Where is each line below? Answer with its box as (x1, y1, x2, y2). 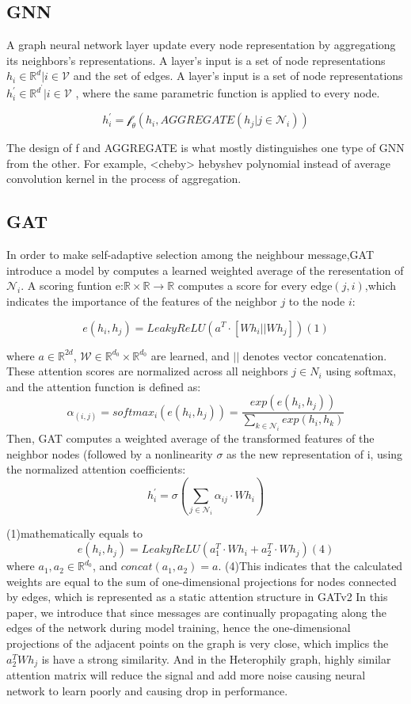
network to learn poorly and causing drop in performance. (6, 682, 288, 698)
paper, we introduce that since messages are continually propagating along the (6, 603, 386, 620)
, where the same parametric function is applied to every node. (75, 85, 380, 101)
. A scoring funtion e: (21, 277, 124, 294)
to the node (288, 292, 345, 309)
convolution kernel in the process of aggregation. (6, 170, 242, 187)
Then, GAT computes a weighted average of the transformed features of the (6, 430, 375, 447)
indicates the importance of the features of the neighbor (6, 292, 277, 309)
